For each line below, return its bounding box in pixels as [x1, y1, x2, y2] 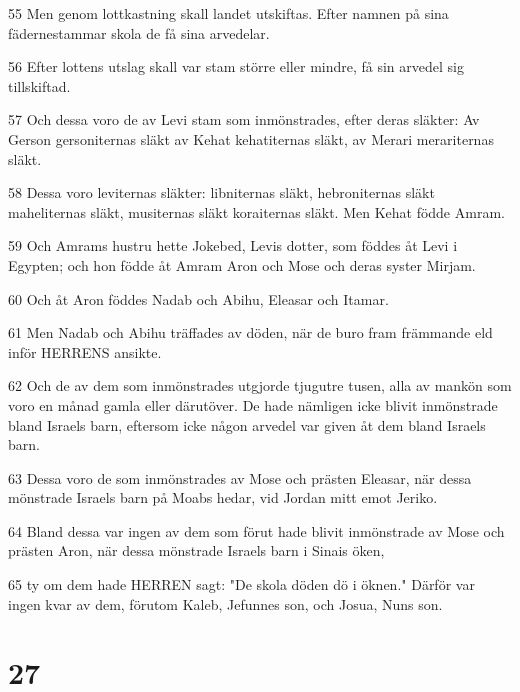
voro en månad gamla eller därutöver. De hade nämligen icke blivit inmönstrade [8, 394, 498, 415]
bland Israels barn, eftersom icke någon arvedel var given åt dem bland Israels [8, 414, 486, 435]
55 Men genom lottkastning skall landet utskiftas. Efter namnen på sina [8, 3, 449, 23]
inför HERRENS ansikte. [8, 341, 162, 362]
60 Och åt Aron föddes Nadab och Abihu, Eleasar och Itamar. [8, 288, 389, 309]
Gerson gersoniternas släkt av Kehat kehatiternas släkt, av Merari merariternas [8, 128, 494, 149]
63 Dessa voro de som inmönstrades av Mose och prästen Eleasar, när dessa [8, 467, 472, 488]
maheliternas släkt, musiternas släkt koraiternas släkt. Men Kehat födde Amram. [8, 201, 505, 222]
